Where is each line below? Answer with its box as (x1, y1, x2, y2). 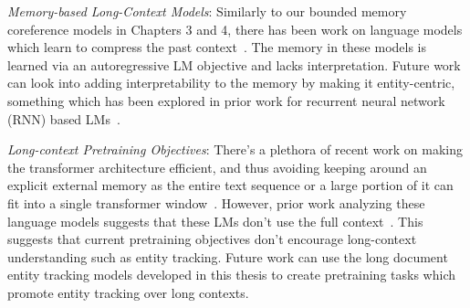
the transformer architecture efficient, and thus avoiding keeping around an (7, 157, 427, 176)
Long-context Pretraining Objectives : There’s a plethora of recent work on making (7, 140, 464, 159)
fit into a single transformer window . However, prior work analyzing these (7, 193, 425, 212)
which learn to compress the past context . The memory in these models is (7, 37, 427, 57)
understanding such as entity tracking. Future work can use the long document (7, 247, 448, 266)
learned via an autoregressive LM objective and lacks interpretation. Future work (7, 55, 461, 74)
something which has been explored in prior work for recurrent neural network (7, 90, 445, 110)
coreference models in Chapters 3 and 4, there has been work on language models (7, 19, 463, 38)
